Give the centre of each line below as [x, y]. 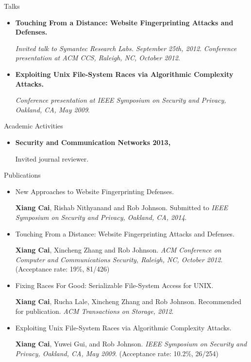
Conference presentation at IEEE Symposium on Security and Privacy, [121, 100]
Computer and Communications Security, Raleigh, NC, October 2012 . [119, 259]
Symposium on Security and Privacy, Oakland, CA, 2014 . [101, 217]
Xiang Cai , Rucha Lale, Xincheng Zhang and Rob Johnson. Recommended [128, 301]
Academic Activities [33, 126]
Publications [22, 175]
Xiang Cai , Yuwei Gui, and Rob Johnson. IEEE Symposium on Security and [131, 344]
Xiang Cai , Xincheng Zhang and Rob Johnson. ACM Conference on [118, 250]
